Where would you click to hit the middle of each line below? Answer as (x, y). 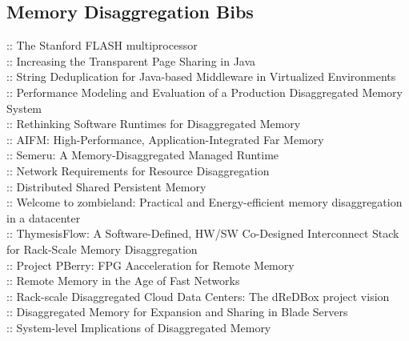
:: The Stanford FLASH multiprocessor (102, 45)
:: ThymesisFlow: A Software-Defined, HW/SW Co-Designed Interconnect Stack (203, 233)
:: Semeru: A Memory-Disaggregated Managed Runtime (143, 155)
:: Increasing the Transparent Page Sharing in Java (131, 60)
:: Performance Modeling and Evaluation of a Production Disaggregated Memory (204, 92)
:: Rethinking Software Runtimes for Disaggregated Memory (154, 124)
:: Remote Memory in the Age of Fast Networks (123, 281)
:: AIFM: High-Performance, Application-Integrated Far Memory (165, 139)
